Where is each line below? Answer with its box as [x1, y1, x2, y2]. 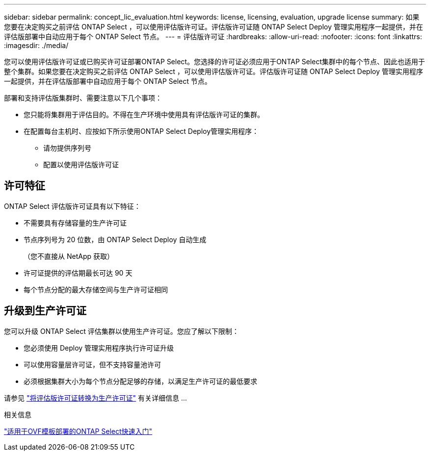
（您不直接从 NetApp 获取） [24, 252, 114, 260]
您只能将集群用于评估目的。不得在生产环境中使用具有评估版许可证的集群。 [24, 110, 264, 119]
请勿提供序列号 [43, 144, 91, 152]
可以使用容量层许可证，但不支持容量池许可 [24, 360, 161, 369]
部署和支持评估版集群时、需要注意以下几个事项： [4, 94, 162, 102]
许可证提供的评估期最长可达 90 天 [24, 268, 133, 277]
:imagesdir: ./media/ [4, 41, 69, 50]
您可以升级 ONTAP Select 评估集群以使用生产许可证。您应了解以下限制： [4, 327, 239, 335]
